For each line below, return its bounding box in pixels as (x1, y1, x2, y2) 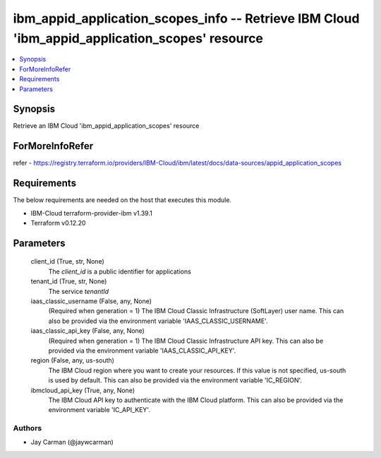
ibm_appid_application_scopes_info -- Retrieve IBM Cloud (13, 11, 360, 26)
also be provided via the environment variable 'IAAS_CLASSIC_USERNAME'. (48, 317, 268, 325)
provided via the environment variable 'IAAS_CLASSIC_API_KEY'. (48, 346, 236, 355)
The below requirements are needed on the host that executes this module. (13, 196, 232, 204)
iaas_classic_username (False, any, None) (30, 297, 152, 305)
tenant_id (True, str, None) (30, 277, 107, 286)
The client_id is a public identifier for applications (48, 267, 192, 276)
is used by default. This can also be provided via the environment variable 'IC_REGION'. (48, 376, 303, 384)
